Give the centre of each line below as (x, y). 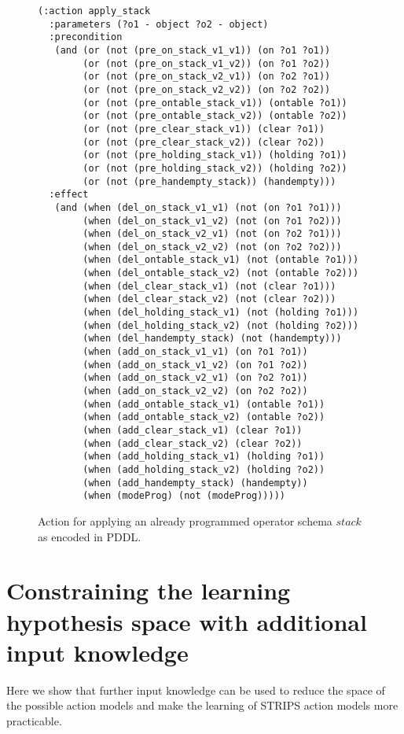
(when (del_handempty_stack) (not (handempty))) (212, 339)
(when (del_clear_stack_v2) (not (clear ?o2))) (209, 299)
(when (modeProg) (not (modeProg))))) (184, 496)
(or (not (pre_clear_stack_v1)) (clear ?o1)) (204, 129)
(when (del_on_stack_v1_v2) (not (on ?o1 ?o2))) (212, 221)
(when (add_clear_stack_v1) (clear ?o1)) (193, 430)
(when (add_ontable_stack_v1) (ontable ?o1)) (204, 404)
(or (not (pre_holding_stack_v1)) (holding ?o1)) (215, 155)
